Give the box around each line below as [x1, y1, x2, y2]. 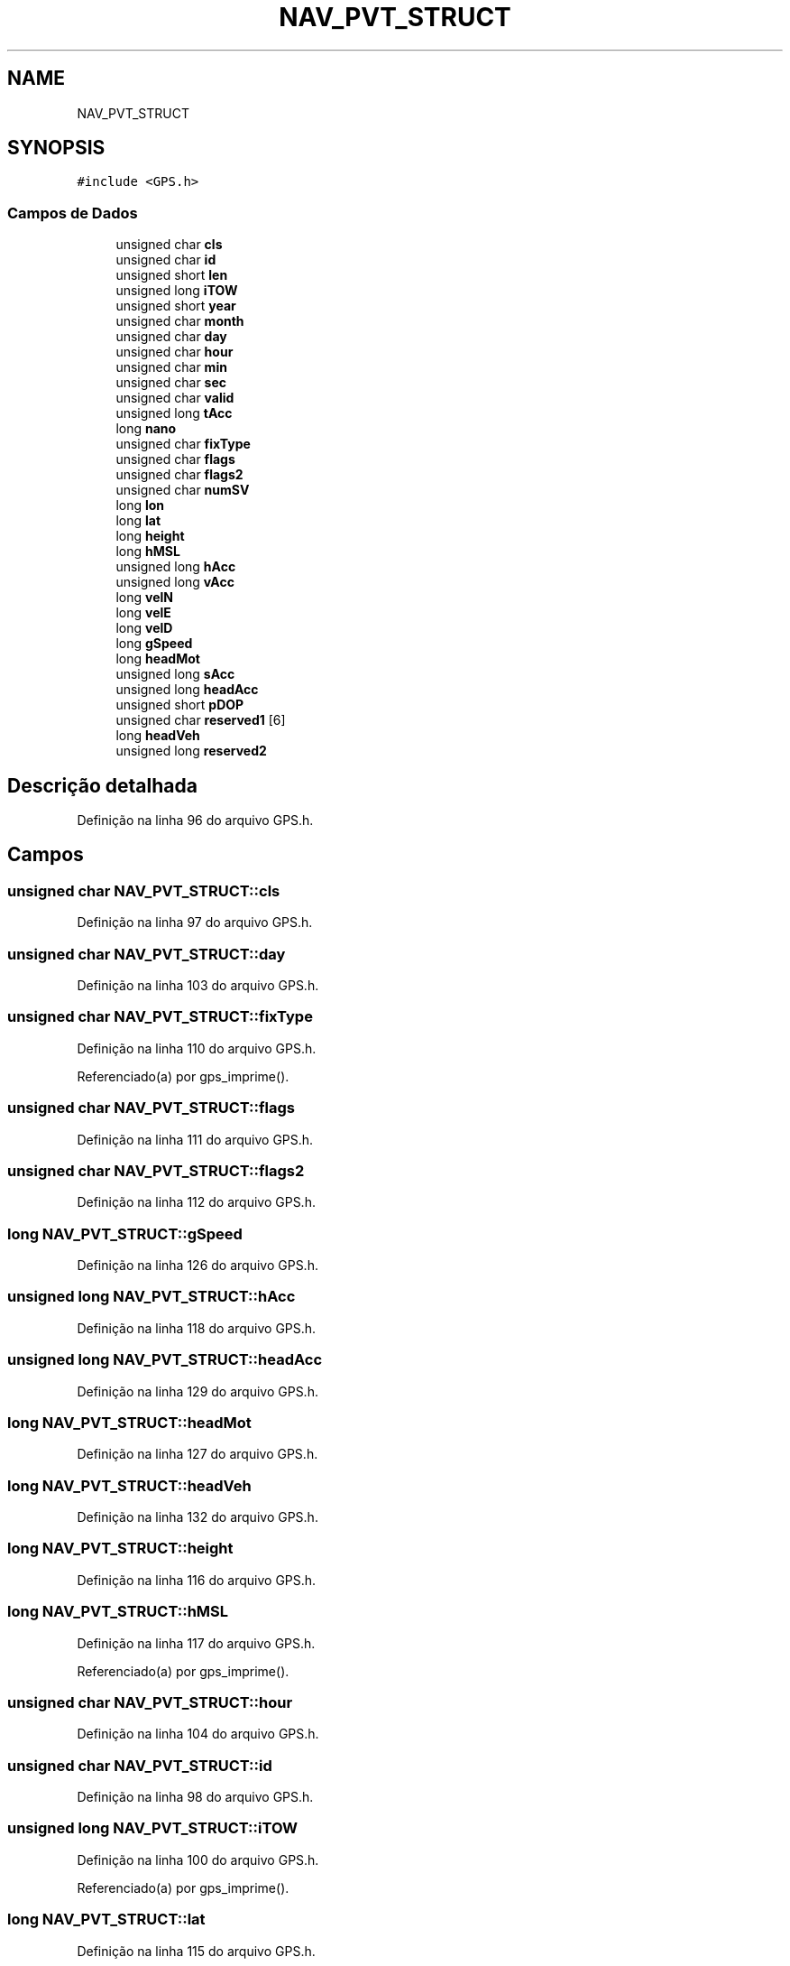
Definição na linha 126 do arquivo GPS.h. [77, 1257, 318, 1273]
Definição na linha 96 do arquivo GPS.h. [77, 812, 314, 829]
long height [115, 528, 185, 544]
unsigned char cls [115, 236, 223, 253]
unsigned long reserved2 [115, 743, 267, 759]
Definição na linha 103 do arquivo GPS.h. [77, 978, 319, 993]
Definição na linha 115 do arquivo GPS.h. [77, 1943, 316, 1959]
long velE [115, 605, 171, 621]
